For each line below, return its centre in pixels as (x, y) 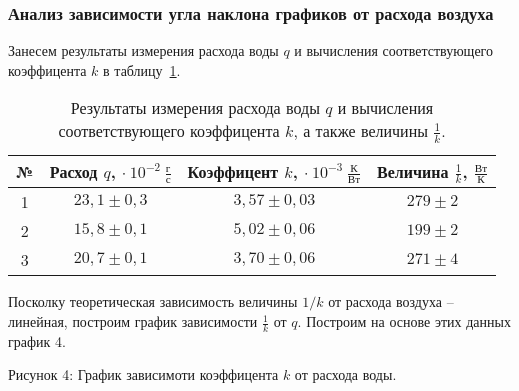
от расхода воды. (345, 374)
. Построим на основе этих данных (404, 321)
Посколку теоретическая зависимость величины (153, 301)
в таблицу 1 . (142, 69)
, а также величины (360, 131)
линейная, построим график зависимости (133, 321)
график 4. (37, 340)
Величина (413, 171)
